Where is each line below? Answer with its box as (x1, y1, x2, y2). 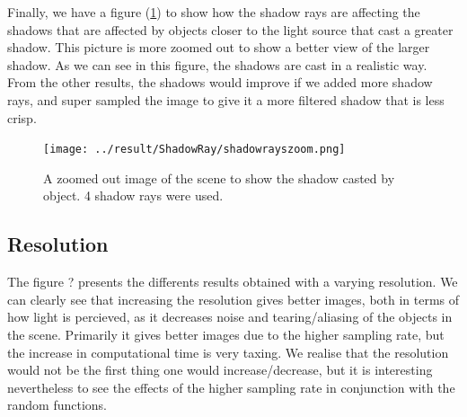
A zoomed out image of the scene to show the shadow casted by (43, 168, 395, 187)
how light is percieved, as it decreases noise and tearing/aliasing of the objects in (7, 307, 453, 326)
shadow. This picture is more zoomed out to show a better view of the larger (7, 38, 430, 57)
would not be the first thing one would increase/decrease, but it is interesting (7, 360, 433, 379)
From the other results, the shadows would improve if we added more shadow (7, 73, 433, 92)
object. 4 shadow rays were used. (43, 186, 224, 205)
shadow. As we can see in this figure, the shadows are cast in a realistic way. (7, 55, 427, 74)
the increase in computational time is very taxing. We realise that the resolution (7, 342, 449, 361)
